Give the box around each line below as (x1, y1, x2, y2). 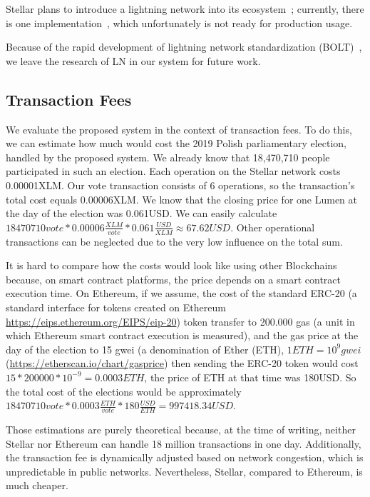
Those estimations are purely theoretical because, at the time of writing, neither (6, 421, 356, 436)
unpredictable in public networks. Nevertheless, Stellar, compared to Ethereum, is (6, 463, 363, 478)
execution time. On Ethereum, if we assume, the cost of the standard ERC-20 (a (6, 286, 357, 301)
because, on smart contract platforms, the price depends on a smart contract (6, 271, 341, 286)
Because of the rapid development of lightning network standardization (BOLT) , (6, 39, 362, 54)
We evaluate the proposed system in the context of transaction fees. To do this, (6, 121, 352, 136)
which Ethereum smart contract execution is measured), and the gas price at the (6, 328, 359, 343)
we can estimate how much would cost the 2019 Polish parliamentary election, (6, 136, 347, 151)
